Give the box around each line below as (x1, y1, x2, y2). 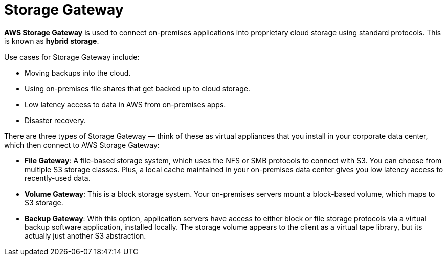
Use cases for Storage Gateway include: (4, 52, 140, 61)
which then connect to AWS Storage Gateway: (4, 140, 160, 149)
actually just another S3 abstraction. (25, 231, 146, 240)
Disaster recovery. (25, 115, 86, 125)
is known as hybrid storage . (4, 36, 99, 45)
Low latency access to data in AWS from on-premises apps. (25, 100, 226, 109)
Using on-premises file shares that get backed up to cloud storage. (25, 84, 250, 93)
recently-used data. (25, 173, 91, 182)
